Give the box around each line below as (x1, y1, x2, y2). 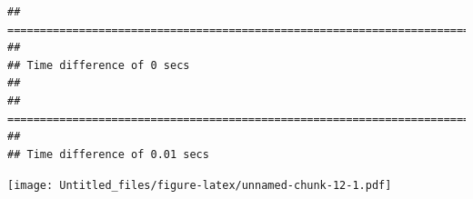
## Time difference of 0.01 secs (7, 147, 209, 161)
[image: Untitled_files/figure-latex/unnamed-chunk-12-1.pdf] (7, 179, 392, 193)
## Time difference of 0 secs (7, 58, 190, 72)
